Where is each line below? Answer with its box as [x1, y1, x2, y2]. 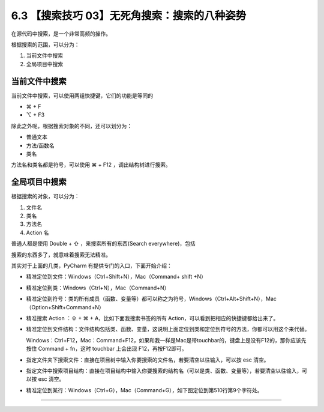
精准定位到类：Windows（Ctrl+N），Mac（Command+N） [26, 284, 170, 291]
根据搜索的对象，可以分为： [11, 193, 80, 200]
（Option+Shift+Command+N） [26, 303, 104, 311]
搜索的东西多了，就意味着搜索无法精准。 [11, 251, 111, 258]
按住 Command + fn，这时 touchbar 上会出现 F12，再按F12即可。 [26, 345, 187, 353]
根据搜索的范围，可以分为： [11, 41, 80, 48]
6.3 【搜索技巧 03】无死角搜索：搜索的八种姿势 [11, 9, 247, 22]
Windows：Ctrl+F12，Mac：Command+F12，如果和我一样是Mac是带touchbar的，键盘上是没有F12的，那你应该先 [26, 336, 307, 344]
